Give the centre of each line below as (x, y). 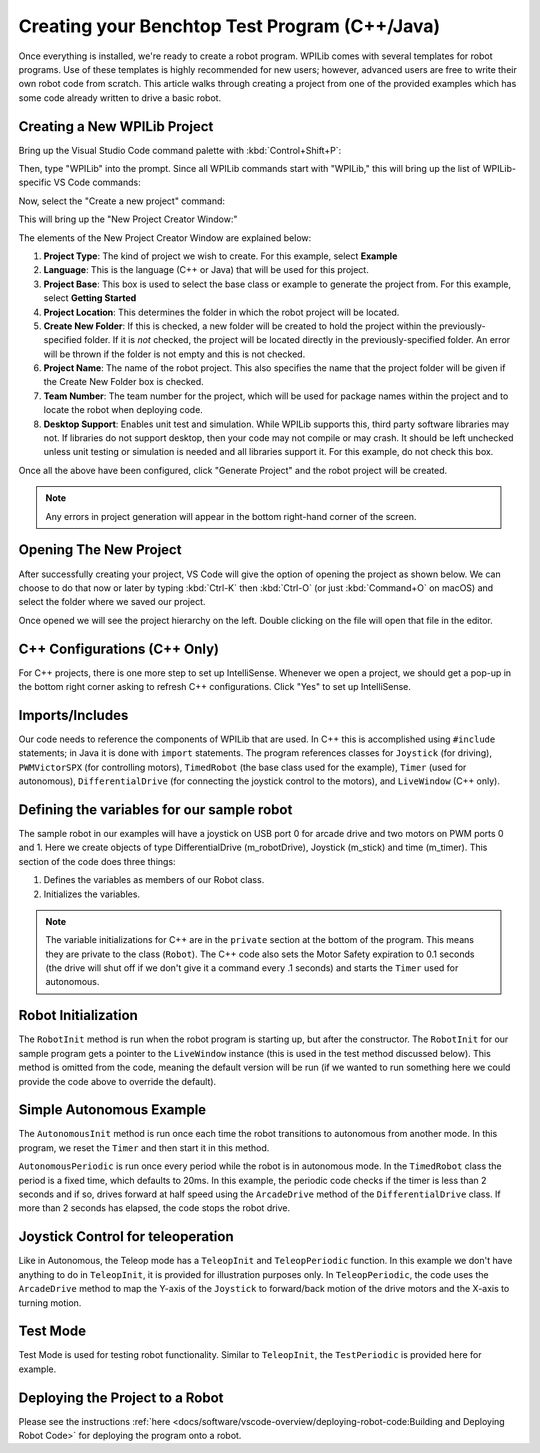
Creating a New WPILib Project (116, 126)
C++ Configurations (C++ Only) (119, 648)
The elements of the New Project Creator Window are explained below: (165, 237)
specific (35, 182)
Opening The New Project (100, 550)
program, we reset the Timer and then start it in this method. (144, 1147)
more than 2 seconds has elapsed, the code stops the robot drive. (154, 1208)
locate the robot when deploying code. (123, 410)
